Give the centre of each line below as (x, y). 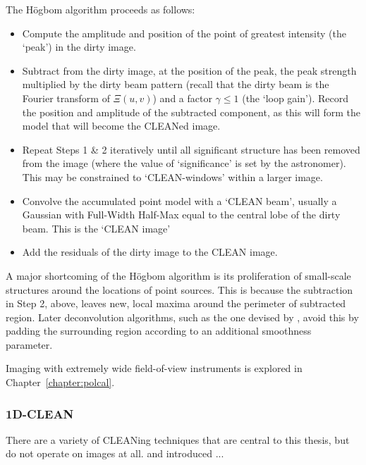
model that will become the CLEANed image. (121, 126)
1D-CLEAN (40, 413)
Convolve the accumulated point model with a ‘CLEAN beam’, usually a (179, 200)
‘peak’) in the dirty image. (79, 47)
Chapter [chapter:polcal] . (60, 382)
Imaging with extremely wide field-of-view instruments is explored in (154, 368)
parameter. (29, 344)
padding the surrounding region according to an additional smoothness (159, 331)
